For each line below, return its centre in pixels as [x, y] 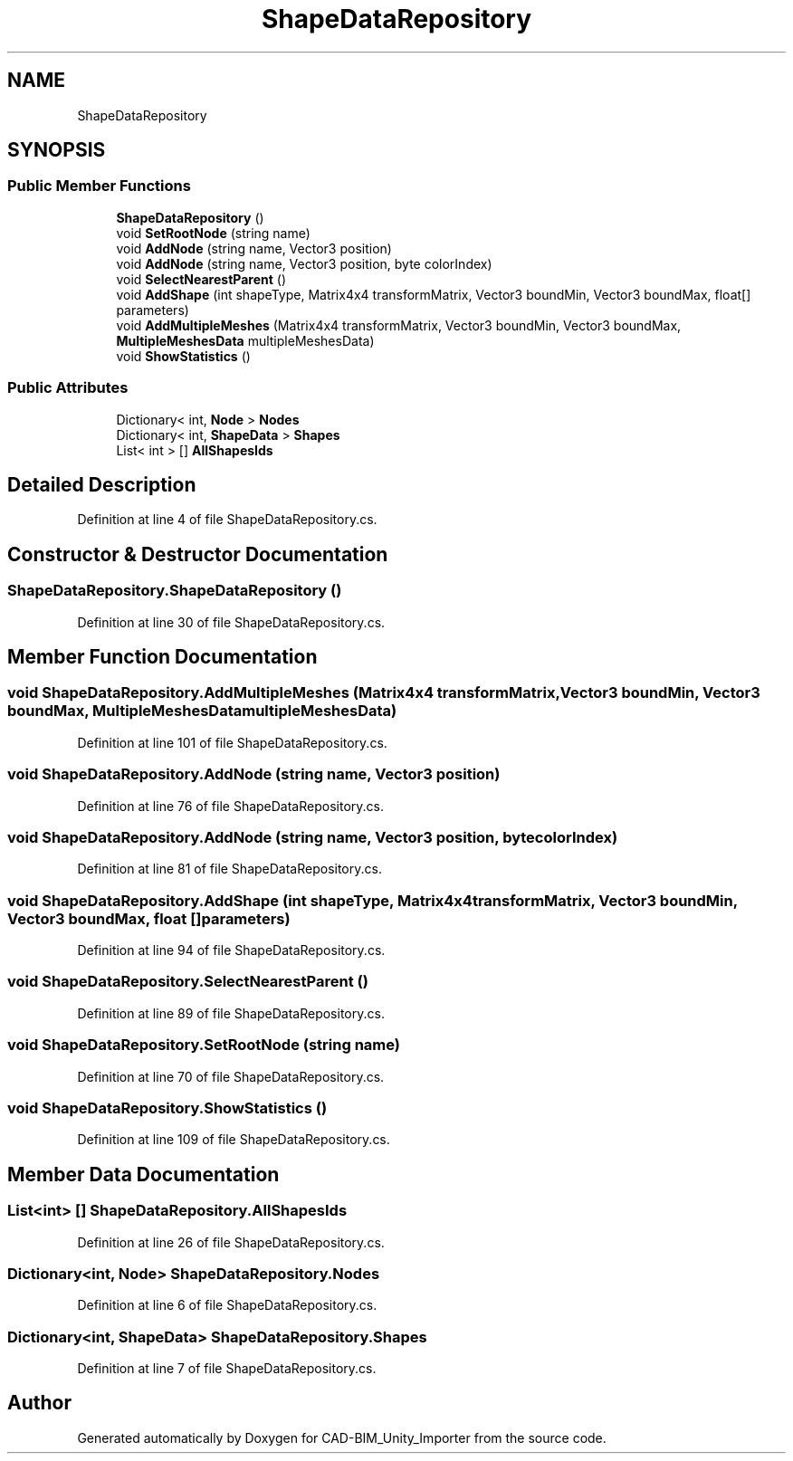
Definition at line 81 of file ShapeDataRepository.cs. [229, 869]
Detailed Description [102, 484]
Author [39, 1403]
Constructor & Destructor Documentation [198, 554]
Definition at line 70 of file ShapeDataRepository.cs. [231, 1076]
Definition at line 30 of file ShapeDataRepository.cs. [231, 622]
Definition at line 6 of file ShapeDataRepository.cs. [227, 1305]
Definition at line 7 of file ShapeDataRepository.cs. [227, 1369]
